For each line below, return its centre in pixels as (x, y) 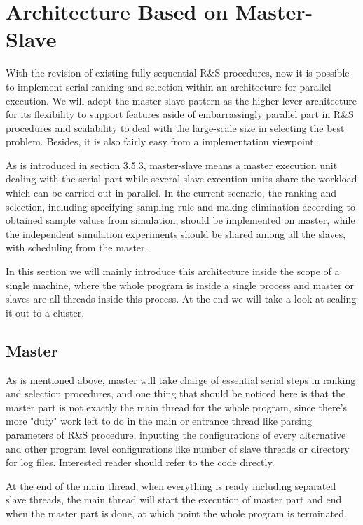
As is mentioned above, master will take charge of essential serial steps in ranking (181, 379)
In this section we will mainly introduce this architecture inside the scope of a (173, 271)
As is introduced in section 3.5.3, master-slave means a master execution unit (172, 165)
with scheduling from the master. (77, 247)
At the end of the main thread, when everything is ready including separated (171, 485)
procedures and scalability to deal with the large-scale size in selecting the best (175, 127)
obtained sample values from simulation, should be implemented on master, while (180, 220)
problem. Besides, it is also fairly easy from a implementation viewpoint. (161, 141)
